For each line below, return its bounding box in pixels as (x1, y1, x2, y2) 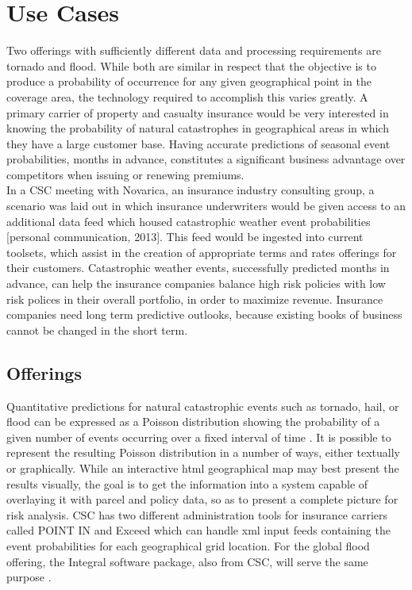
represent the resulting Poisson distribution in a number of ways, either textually (6, 444, 400, 461)
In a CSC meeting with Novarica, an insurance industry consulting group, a (6, 182, 375, 198)
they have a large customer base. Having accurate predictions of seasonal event (6, 135, 391, 151)
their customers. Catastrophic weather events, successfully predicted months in (6, 259, 390, 276)
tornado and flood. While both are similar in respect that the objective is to (6, 57, 376, 74)
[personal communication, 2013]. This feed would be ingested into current (6, 228, 364, 245)
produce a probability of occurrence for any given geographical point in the (6, 73, 372, 90)
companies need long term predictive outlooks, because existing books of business (6, 306, 402, 323)
